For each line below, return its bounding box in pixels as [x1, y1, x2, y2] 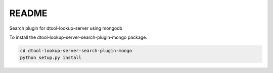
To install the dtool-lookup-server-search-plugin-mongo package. [9, 34, 148, 40]
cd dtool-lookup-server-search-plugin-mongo [20, 48, 132, 53]
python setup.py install [20, 55, 82, 60]
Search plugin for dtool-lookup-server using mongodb [9, 25, 123, 31]
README [9, 8, 48, 19]
